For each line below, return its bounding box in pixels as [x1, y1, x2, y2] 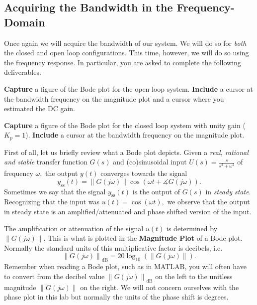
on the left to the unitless [155, 271, 233, 281]
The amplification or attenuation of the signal [4, 223, 144, 233]
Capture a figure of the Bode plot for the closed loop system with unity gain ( [4, 120, 246, 130]
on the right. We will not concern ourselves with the [80, 282, 239, 292]
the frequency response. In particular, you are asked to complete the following [4, 57, 241, 67]
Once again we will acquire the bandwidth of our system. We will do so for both [4, 37, 247, 48]
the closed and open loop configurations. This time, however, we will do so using [4, 47, 249, 58]
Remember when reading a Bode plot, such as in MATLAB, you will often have [4, 261, 247, 272]
